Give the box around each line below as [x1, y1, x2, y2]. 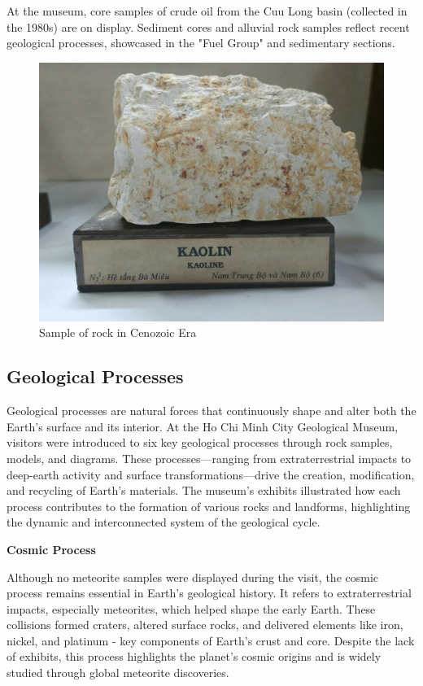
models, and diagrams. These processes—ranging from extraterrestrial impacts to [7, 449, 412, 466]
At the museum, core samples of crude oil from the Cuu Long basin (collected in [7, 2, 408, 19]
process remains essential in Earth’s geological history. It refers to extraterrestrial [7, 584, 412, 601]
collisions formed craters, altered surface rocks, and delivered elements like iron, [7, 616, 403, 633]
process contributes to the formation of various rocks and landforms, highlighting [7, 497, 411, 514]
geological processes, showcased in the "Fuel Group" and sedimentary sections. [7, 34, 395, 51]
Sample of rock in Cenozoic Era [39, 324, 197, 341]
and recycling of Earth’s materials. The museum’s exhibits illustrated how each [7, 482, 401, 499]
